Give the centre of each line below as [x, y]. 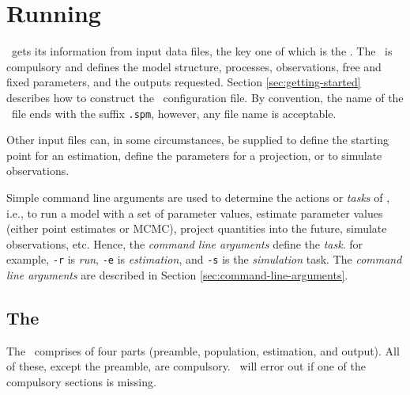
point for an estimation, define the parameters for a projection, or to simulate [194, 155]
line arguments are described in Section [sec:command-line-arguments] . [177, 274]
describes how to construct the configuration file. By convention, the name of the [205, 97]
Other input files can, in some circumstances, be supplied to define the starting [197, 140]
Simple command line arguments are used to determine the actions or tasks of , [198, 197]
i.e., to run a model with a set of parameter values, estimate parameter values [195, 213]
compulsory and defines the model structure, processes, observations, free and [194, 66]
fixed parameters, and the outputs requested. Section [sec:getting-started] [184, 82]
